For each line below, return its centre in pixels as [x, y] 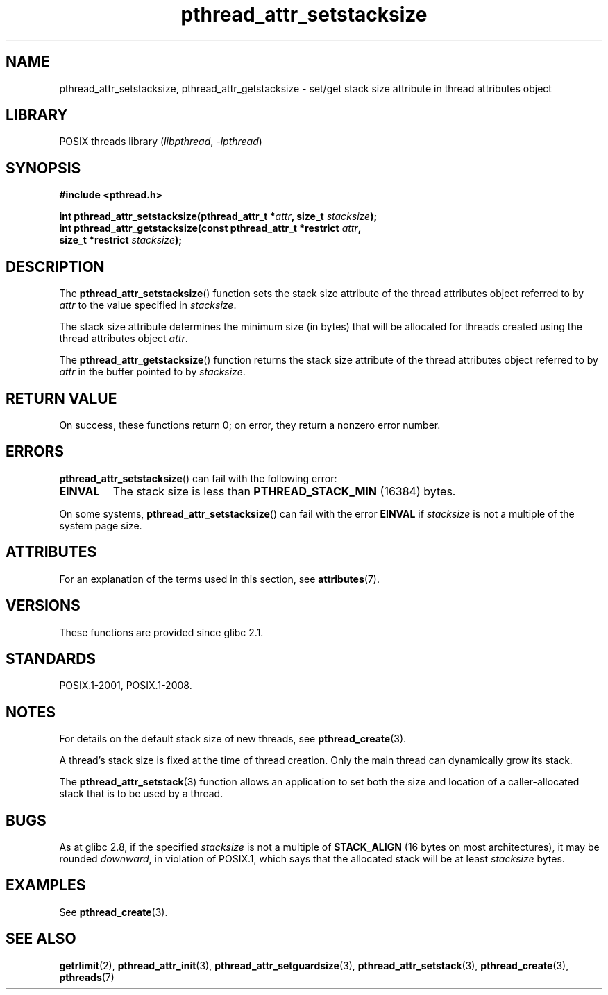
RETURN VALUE [61, 398]
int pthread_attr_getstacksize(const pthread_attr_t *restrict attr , [210, 228]
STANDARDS [51, 658]
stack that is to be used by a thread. [141, 794]
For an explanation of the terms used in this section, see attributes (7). [219, 579]
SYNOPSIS [43, 168]
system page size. [101, 525]
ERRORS [35, 452]
